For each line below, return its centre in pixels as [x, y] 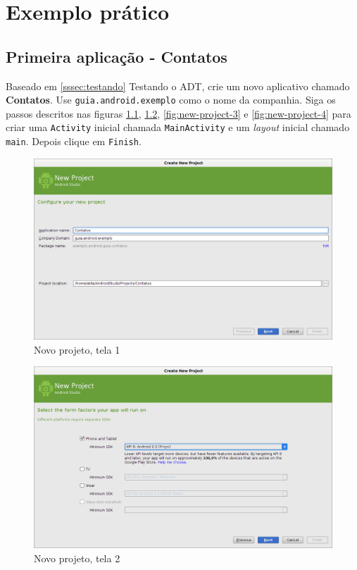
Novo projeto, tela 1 [77, 349]
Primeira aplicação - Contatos [117, 56]
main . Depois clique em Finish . [74, 141]
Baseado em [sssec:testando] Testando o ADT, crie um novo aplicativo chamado [178, 86]
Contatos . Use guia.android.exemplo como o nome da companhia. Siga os [171, 100]
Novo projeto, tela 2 [77, 558]
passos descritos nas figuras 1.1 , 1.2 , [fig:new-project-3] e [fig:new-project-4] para [178, 113]
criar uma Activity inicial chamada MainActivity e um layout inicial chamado [178, 127]
